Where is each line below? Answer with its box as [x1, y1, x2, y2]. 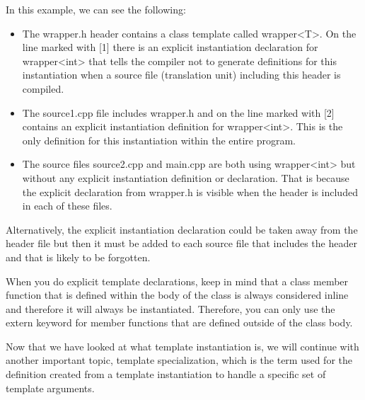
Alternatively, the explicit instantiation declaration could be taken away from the [6, 222, 358, 236]
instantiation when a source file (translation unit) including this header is [22, 67, 341, 82]
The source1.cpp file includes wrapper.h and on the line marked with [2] [22, 105, 335, 120]
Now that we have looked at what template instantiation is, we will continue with [6, 338, 359, 353]
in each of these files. [22, 198, 112, 213]
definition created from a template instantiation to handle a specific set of [6, 367, 326, 382]
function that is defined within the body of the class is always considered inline [6, 287, 349, 302]
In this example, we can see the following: [6, 2, 186, 16]
